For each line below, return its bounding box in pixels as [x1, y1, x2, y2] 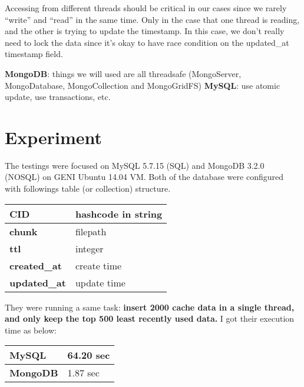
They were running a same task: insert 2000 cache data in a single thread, [5, 301, 295, 313]
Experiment [5, 125, 103, 149]
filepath [75, 224, 107, 238]
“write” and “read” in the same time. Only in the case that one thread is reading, [5, 13, 300, 25]
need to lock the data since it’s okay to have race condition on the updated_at [5, 36, 289, 48]
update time [75, 275, 125, 289]
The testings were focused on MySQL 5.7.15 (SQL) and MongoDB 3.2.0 [5, 159, 265, 171]
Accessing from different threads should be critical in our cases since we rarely [5, 2, 287, 14]
